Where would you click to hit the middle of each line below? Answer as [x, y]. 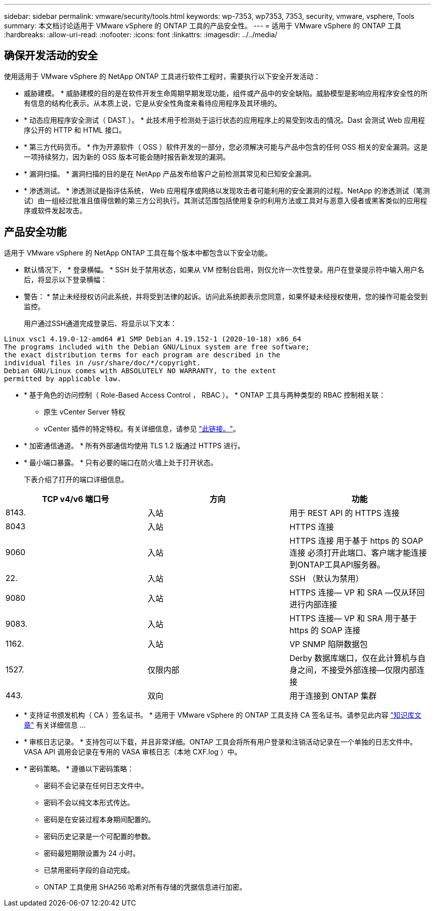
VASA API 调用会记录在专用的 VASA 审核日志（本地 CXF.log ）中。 [133, 751]
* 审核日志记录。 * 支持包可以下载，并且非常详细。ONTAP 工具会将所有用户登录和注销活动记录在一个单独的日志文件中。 [220, 742]
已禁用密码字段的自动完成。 [89, 870]
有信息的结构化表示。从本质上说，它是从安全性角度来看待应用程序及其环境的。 [152, 103]
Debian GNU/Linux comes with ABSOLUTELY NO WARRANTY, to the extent [140, 371]
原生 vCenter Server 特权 [84, 412]
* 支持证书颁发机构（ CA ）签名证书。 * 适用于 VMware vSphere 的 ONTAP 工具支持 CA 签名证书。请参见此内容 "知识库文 [223, 715]
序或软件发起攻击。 [55, 210]
